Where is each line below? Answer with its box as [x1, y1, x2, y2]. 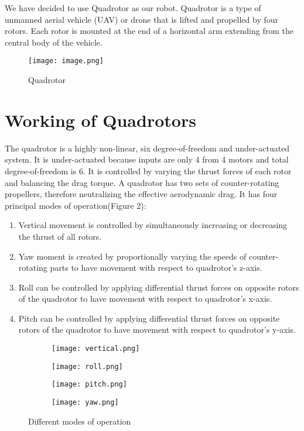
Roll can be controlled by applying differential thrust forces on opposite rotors [18, 281, 299, 293]
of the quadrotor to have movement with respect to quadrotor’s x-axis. [18, 292, 272, 305]
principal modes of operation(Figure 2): [5, 199, 146, 211]
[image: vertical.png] [52, 344, 140, 353]
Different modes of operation [28, 415, 131, 427]
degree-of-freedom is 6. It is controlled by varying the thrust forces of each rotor [5, 164, 292, 177]
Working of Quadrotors [5, 108, 196, 132]
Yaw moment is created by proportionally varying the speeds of [18, 250, 247, 262]
